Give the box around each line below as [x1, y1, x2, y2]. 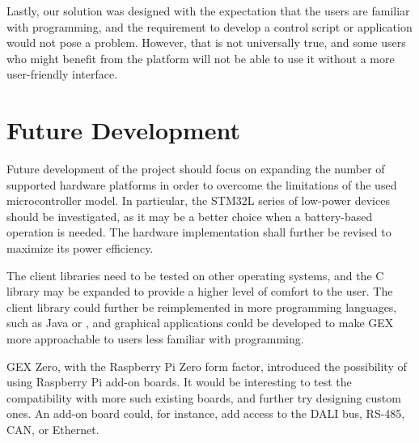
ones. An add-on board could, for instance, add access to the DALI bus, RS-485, [6, 405, 405, 422]
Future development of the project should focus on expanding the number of [6, 160, 385, 177]
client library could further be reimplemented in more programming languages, [6, 298, 397, 315]
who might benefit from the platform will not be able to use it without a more [6, 49, 395, 66]
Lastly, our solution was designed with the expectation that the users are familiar [6, 2, 410, 19]
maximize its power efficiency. [6, 240, 154, 257]
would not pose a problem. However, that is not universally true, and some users [6, 34, 406, 51]
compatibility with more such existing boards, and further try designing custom [6, 389, 401, 406]
